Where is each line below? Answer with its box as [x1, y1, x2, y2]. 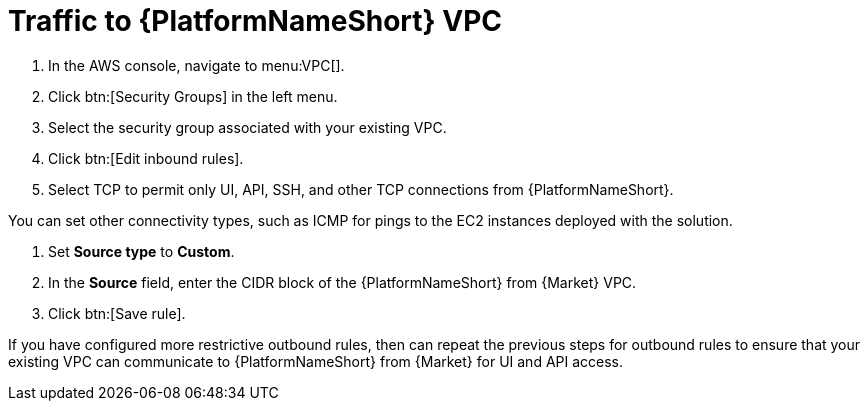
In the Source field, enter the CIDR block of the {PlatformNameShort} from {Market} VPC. [48, 273, 637, 291]
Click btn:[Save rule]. [48, 304, 186, 322]
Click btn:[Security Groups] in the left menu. [48, 87, 338, 105]
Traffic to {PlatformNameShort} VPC [8, 4, 503, 38]
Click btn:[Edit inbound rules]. [48, 149, 244, 167]
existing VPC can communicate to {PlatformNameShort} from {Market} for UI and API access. [8, 352, 624, 370]
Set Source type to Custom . [48, 242, 235, 260]
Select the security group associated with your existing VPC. [48, 118, 447, 136]
